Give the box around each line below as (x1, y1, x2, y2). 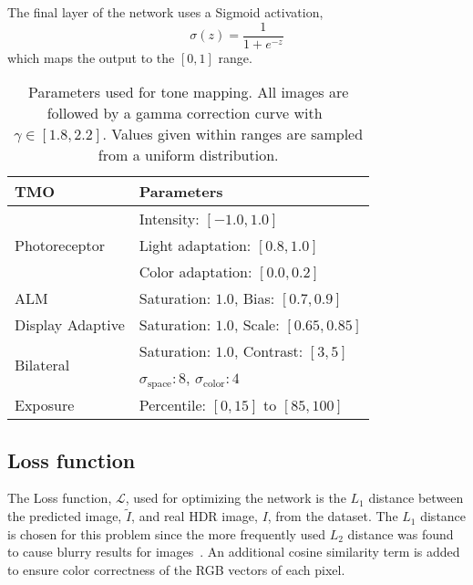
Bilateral (15, 354, 70, 376)
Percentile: (139, 394, 206, 416)
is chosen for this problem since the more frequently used (7, 524, 325, 543)
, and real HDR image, (131, 507, 258, 526)
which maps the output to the (7, 47, 175, 67)
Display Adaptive (15, 314, 125, 336)
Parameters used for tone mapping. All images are (28, 81, 349, 103)
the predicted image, (7, 507, 122, 526)
